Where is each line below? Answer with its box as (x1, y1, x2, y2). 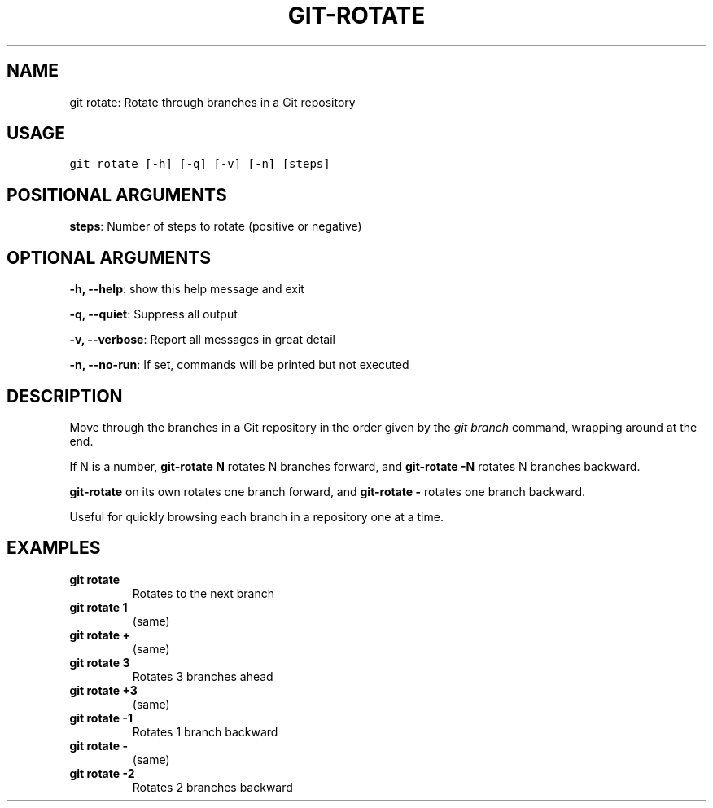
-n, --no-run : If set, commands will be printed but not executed (69, 358, 409, 372)
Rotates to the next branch (132, 586, 274, 600)
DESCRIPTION (7, 385, 123, 406)
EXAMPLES (7, 538, 101, 559)
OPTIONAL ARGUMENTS (7, 247, 211, 268)
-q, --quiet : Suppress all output (69, 307, 238, 322)
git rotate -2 (69, 766, 135, 780)
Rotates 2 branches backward (132, 779, 293, 794)
